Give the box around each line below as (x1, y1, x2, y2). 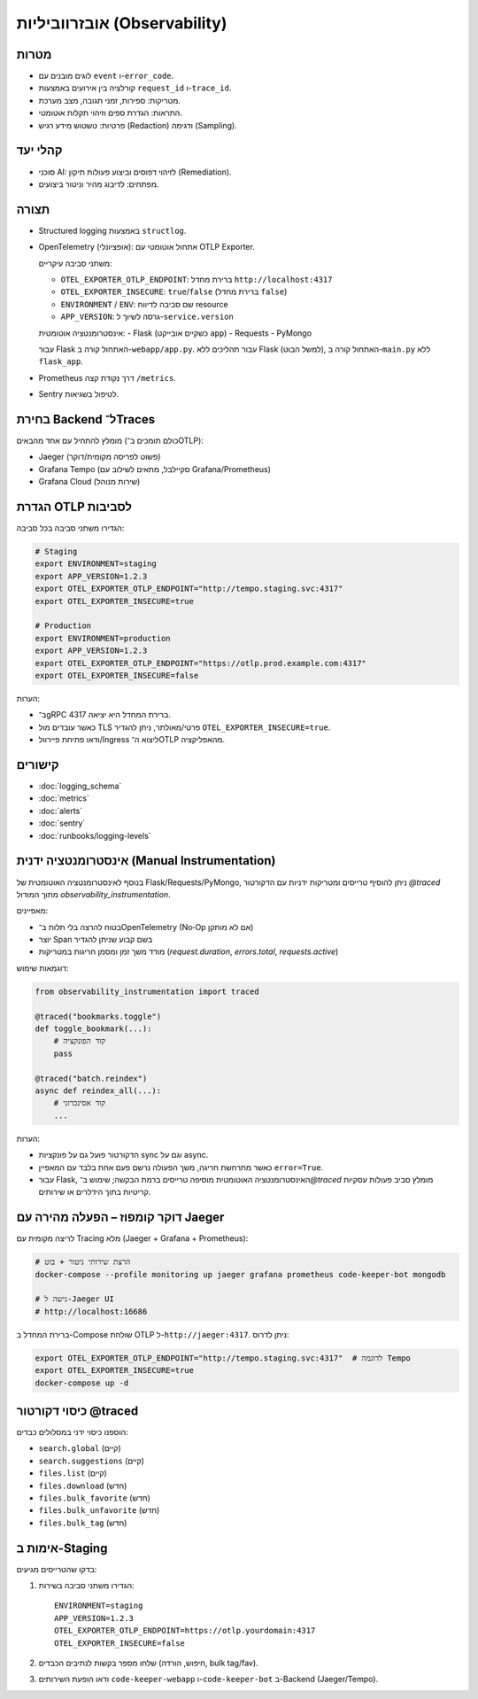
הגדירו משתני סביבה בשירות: (38, 1580, 135, 1591)
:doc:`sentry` (38, 818, 86, 828)
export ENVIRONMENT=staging (35, 559, 157, 569)
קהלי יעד (16, 143, 63, 159)
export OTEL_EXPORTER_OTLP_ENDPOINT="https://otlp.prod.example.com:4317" (35, 658, 367, 668)
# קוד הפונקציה (53, 1036, 106, 1046)
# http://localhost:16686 (35, 1307, 148, 1316)
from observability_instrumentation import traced (35, 986, 260, 997)
